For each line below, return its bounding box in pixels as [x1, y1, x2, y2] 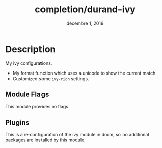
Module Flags [5, 90, 49, 99]
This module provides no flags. [5, 103, 70, 109]
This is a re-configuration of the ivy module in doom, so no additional [5, 132, 149, 138]
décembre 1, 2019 [66, 20, 104, 26]
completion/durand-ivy [34, 4, 136, 15]
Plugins [5, 118, 30, 127]
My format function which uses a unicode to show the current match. [12, 70, 157, 76]
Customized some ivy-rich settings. [12, 75, 90, 82]
